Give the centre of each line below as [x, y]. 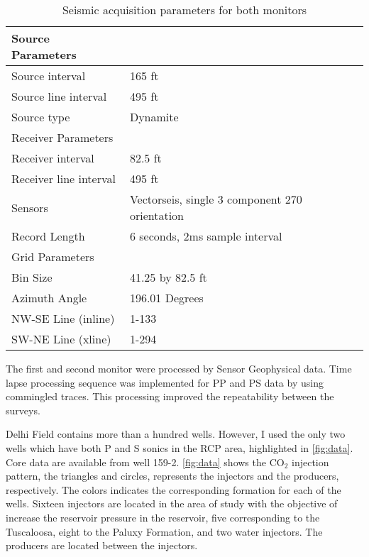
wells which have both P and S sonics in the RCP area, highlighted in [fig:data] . [180, 447]
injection [310, 462]
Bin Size [32, 277]
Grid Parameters [53, 257]
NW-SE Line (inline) [63, 318]
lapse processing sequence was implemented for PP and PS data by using [165, 382]
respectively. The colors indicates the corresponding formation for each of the [174, 489]
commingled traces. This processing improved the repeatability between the [170, 396]
